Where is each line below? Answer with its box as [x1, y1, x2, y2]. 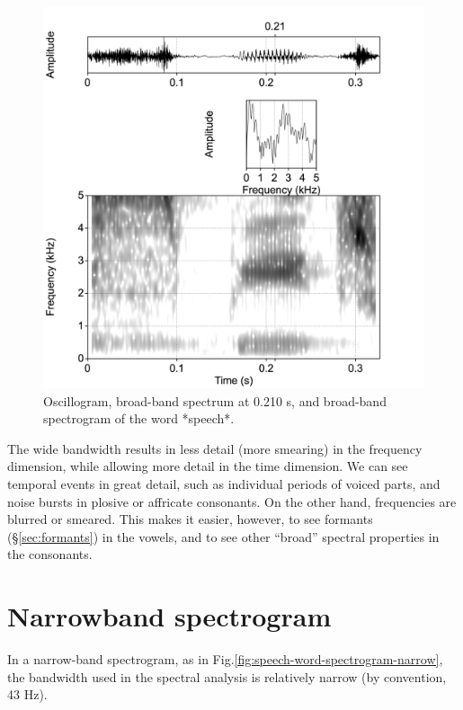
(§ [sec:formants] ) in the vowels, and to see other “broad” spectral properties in [7, 527, 440, 546]
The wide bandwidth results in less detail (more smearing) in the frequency [7, 439, 423, 457]
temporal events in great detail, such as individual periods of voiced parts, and [7, 474, 441, 493]
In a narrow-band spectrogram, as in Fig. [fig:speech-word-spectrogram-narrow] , [7, 650, 443, 669]
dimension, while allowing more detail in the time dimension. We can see [7, 457, 408, 475]
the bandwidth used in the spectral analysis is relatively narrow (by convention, [7, 667, 447, 686]
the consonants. [7, 545, 93, 564]
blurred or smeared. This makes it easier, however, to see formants [7, 510, 373, 528]
